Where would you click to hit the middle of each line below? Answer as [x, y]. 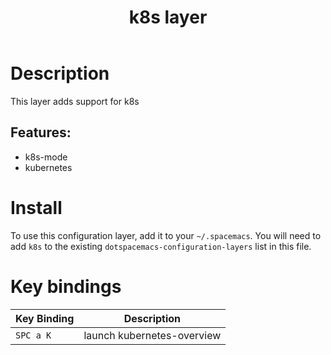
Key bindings [66, 286]
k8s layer [168, 17]
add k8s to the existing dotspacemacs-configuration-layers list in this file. [161, 246]
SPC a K [33, 335]
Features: [41, 132]
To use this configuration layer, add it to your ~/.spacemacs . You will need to [166, 235]
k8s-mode [46, 157]
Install [36, 207]
